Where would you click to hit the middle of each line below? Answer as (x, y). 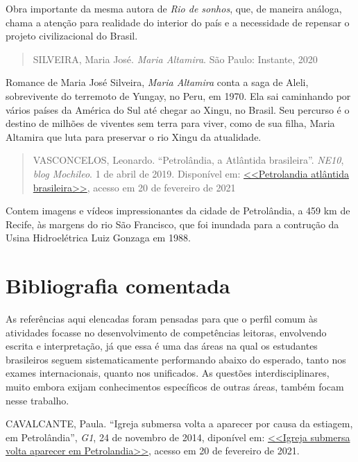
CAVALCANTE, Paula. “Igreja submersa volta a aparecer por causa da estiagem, (179, 423)
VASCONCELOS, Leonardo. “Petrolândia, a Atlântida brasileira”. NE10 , (188, 160)
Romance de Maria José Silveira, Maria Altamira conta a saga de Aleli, (157, 82)
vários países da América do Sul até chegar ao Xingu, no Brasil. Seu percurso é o (178, 109)
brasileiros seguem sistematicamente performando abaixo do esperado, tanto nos (176, 359)
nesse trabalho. (37, 400)
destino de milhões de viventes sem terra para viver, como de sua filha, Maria (170, 123)
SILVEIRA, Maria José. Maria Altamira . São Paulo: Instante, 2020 (175, 59)
